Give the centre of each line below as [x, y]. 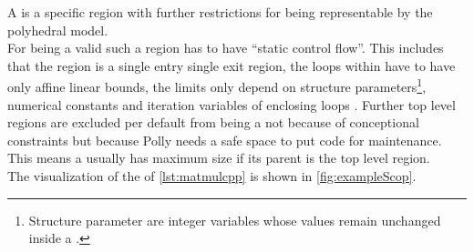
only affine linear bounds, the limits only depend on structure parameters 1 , [217, 86]
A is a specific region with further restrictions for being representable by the [220, 12]
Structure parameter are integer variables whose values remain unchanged [235, 220]
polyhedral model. [58, 30]
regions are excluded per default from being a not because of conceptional [213, 122]
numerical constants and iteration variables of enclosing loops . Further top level [232, 104]
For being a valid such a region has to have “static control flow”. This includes [226, 48]
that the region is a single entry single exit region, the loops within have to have [232, 65]
